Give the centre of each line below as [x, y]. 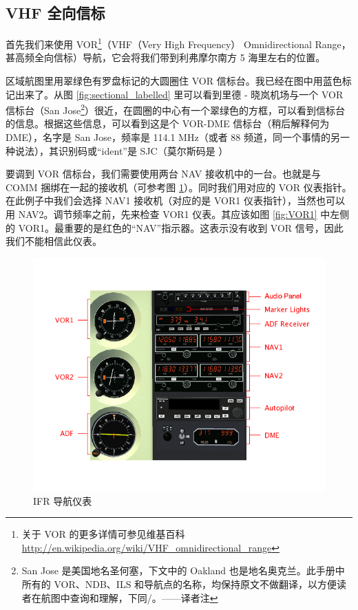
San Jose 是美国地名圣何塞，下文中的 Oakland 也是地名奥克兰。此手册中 [183, 570]
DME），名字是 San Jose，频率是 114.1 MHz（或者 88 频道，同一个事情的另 [173, 137]
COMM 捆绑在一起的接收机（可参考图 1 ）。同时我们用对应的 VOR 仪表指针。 [179, 187]
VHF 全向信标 [55, 13]
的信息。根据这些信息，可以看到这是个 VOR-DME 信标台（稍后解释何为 [168, 123]
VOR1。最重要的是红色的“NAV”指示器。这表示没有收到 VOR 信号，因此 [181, 227]
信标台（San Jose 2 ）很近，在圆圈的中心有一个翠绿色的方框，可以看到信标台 [176, 109]
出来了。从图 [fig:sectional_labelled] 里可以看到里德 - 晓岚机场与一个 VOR [179, 94]
